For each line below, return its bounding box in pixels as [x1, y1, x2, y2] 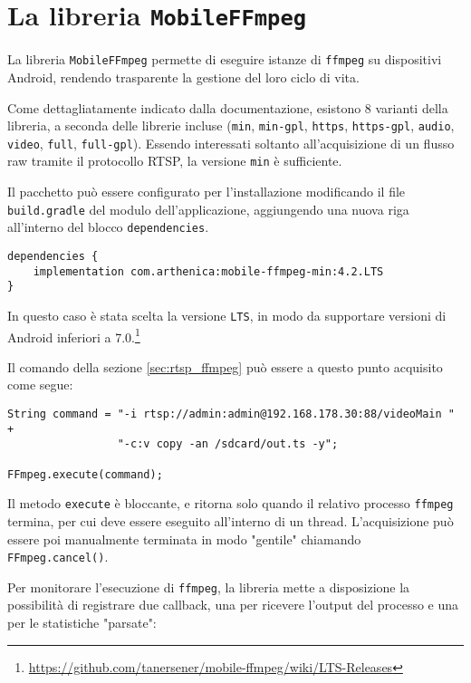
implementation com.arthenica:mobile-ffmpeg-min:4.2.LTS [33, 265, 384, 278]
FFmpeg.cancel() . [7, 547, 109, 566]
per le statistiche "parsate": [7, 613, 157, 632]
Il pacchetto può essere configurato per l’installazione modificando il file [7, 182, 406, 201]
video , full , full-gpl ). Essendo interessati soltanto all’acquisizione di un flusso [7, 133, 455, 152]
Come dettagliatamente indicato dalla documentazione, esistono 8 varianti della [7, 98, 448, 117]
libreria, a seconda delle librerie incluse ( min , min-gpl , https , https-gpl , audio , [7, 116, 455, 135]
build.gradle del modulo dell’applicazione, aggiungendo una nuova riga [7, 199, 409, 218]
